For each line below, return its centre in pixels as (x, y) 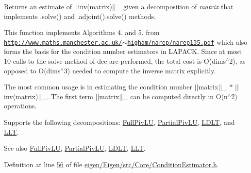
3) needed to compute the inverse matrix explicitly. (140, 70)
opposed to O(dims (32, 70)
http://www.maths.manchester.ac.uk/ (63, 43)
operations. (20, 106)
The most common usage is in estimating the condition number (98, 87)
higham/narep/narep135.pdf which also (187, 42)
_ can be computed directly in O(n (175, 96)
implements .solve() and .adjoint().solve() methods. (80, 16)
